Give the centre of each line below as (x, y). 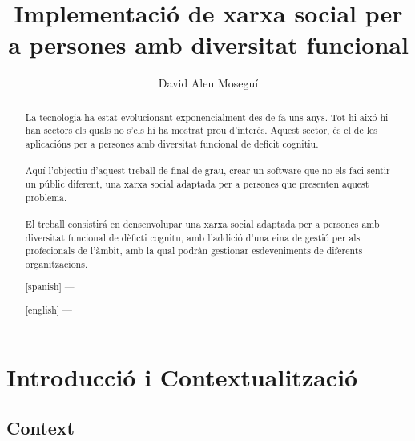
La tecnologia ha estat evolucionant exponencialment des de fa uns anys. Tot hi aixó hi (207, 117)
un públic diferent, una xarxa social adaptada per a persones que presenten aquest (197, 183)
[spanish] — (50, 287)
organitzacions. (56, 263)
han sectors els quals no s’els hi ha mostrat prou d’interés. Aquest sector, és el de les (201, 130)
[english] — (49, 310)
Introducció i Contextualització (182, 376)
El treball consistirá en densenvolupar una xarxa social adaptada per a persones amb (202, 223)
